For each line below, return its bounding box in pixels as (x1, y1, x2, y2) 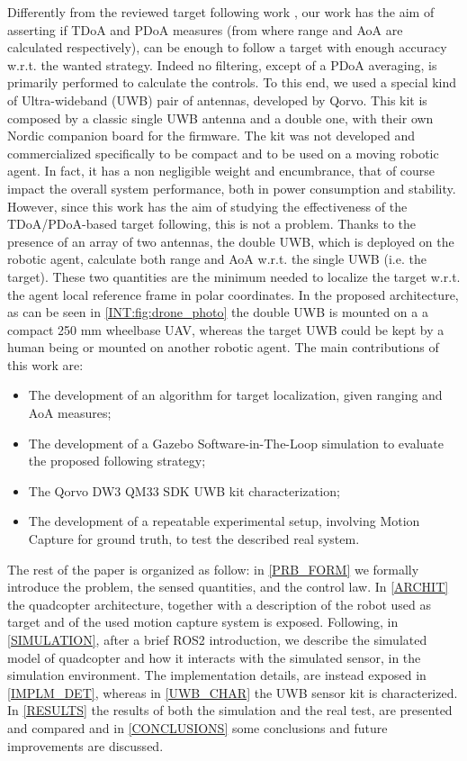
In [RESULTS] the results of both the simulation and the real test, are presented (7, 701, 453, 720)
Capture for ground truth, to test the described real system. (28, 530, 360, 548)
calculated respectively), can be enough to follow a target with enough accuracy (7, 38, 447, 57)
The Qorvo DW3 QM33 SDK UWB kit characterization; (28, 481, 340, 500)
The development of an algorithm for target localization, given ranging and (28, 385, 443, 404)
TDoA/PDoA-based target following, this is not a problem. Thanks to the (7, 214, 417, 233)
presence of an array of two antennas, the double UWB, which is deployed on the (7, 231, 454, 250)
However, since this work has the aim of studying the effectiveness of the (7, 196, 408, 215)
